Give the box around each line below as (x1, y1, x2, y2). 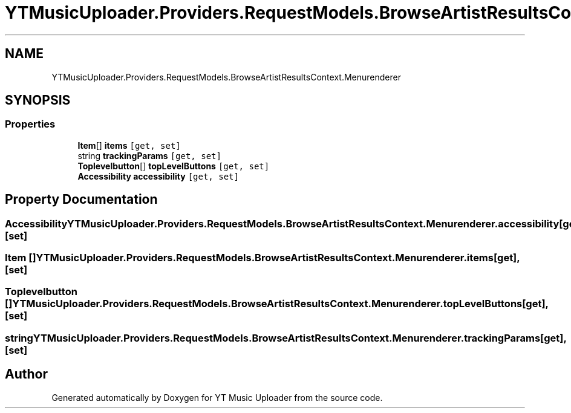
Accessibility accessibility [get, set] (77, 171, 239, 181)
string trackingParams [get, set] (77, 150, 221, 161)
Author (5, 366, 48, 382)
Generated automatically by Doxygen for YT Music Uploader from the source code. (51, 392, 383, 403)
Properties (5, 118, 56, 131)
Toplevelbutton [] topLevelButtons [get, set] (77, 160, 270, 171)
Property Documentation (5, 192, 158, 207)
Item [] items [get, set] (77, 140, 181, 151)
